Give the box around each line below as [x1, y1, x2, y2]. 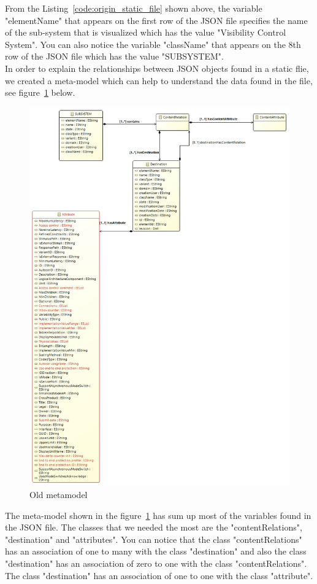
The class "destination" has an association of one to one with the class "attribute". [5, 569, 313, 582]
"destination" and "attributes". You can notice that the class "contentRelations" [5, 532, 302, 545]
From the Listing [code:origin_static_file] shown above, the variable [5, 2, 262, 14]
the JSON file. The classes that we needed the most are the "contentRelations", [5, 521, 302, 534]
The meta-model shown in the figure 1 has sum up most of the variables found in [5, 508, 311, 521]
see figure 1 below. [5, 86, 75, 99]
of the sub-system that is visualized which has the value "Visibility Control [5, 26, 286, 39]
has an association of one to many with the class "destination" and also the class [5, 545, 307, 558]
